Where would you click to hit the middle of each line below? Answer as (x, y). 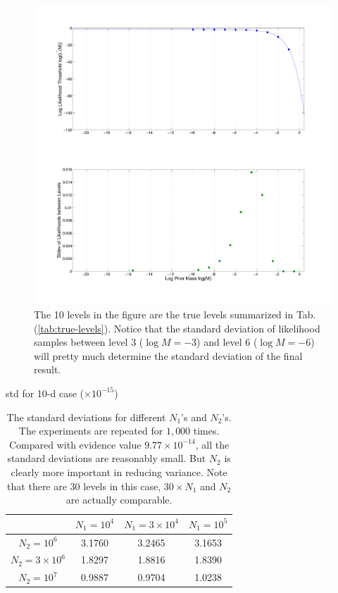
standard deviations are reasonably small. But (107, 458)
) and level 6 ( (227, 342)
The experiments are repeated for (91, 431)
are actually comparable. (119, 500)
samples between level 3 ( (89, 342)
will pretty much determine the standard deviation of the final (168, 355)
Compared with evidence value (75, 444)
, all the (212, 444)
